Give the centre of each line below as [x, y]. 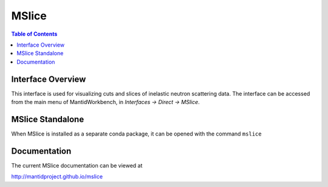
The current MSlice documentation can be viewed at [77, 165]
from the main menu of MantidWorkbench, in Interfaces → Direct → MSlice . [105, 102]
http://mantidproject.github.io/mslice [57, 177]
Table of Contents [34, 34]
